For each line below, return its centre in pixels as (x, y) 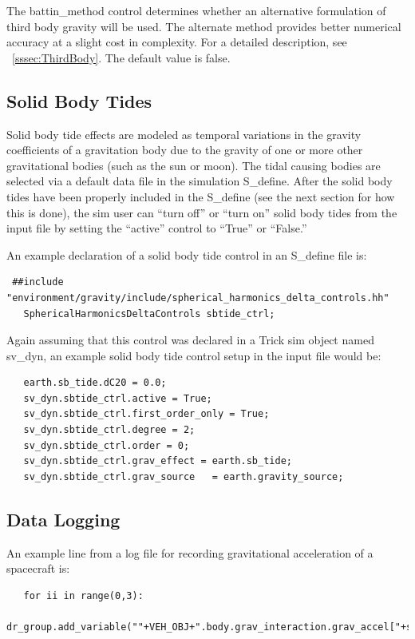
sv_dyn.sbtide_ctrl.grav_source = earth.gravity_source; (184, 476)
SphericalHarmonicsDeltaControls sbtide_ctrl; (149, 314)
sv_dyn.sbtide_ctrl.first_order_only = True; (146, 414)
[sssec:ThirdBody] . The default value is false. (121, 57)
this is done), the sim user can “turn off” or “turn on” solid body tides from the (202, 212)
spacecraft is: (38, 568)
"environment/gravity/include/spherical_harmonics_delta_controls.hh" (198, 298)
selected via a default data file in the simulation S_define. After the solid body (200, 181)
